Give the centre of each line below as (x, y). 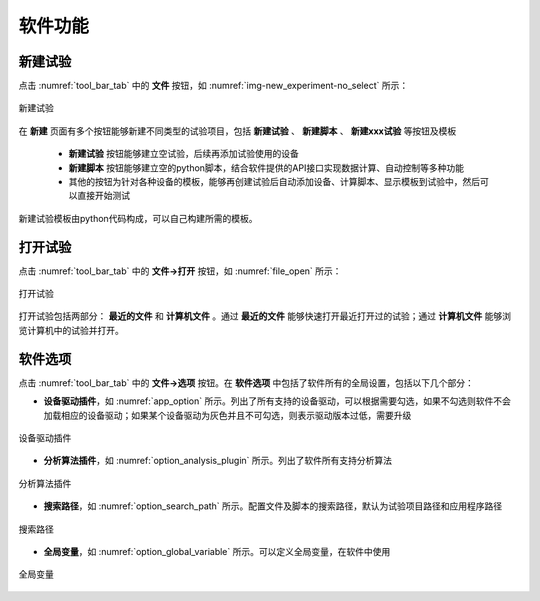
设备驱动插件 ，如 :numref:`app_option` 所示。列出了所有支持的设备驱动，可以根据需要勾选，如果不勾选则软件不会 (277, 401)
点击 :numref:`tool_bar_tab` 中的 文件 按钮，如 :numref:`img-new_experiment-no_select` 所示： (213, 86)
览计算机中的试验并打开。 (71, 330)
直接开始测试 (103, 196)
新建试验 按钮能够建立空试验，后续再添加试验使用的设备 (183, 154)
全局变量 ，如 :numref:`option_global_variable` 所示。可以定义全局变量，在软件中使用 (217, 551)
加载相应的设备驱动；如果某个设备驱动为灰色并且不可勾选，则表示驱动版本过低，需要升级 (227, 415)
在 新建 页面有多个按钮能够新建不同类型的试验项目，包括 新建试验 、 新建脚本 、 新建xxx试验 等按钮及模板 (237, 131)
